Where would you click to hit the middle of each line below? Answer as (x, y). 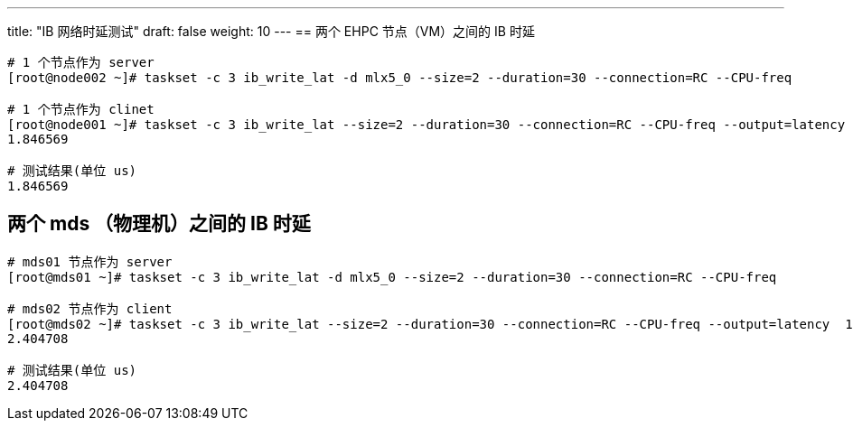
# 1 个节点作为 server (81, 62)
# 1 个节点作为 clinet (81, 109)
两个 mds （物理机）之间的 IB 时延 (159, 224)
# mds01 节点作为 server (90, 261)
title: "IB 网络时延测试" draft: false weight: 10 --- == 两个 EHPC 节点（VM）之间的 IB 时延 (271, 31)
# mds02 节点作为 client (90, 308)
